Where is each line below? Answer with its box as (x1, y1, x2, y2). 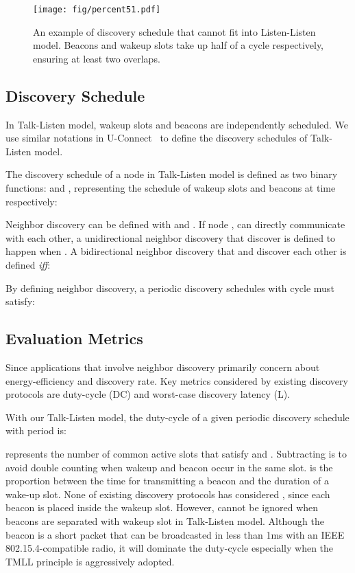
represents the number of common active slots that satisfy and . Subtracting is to (5, 446, 347, 460)
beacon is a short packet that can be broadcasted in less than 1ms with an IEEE (5, 527, 345, 541)
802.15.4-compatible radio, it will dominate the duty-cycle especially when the (5, 541, 334, 555)
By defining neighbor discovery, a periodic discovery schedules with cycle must (5, 280, 334, 295)
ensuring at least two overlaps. (33, 51, 160, 65)
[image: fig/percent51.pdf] (33, 5, 161, 14)
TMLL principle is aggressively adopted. (5, 554, 175, 568)
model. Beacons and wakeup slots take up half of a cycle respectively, (33, 38, 324, 52)
